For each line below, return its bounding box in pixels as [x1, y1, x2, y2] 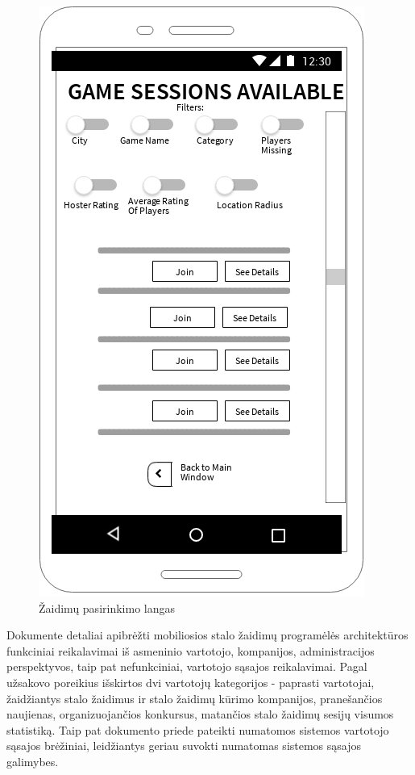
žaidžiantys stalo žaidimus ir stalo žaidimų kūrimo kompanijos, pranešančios [6, 689, 383, 706]
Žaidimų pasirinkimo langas [39, 599, 175, 616]
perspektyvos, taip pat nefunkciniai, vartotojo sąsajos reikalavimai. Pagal [6, 658, 367, 675]
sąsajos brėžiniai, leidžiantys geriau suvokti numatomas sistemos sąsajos [6, 737, 362, 754]
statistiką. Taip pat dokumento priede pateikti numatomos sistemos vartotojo [6, 721, 389, 738]
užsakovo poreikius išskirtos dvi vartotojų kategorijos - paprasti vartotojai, [6, 673, 375, 690]
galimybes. [6, 752, 59, 769]
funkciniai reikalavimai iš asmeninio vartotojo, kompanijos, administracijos [6, 642, 375, 659]
